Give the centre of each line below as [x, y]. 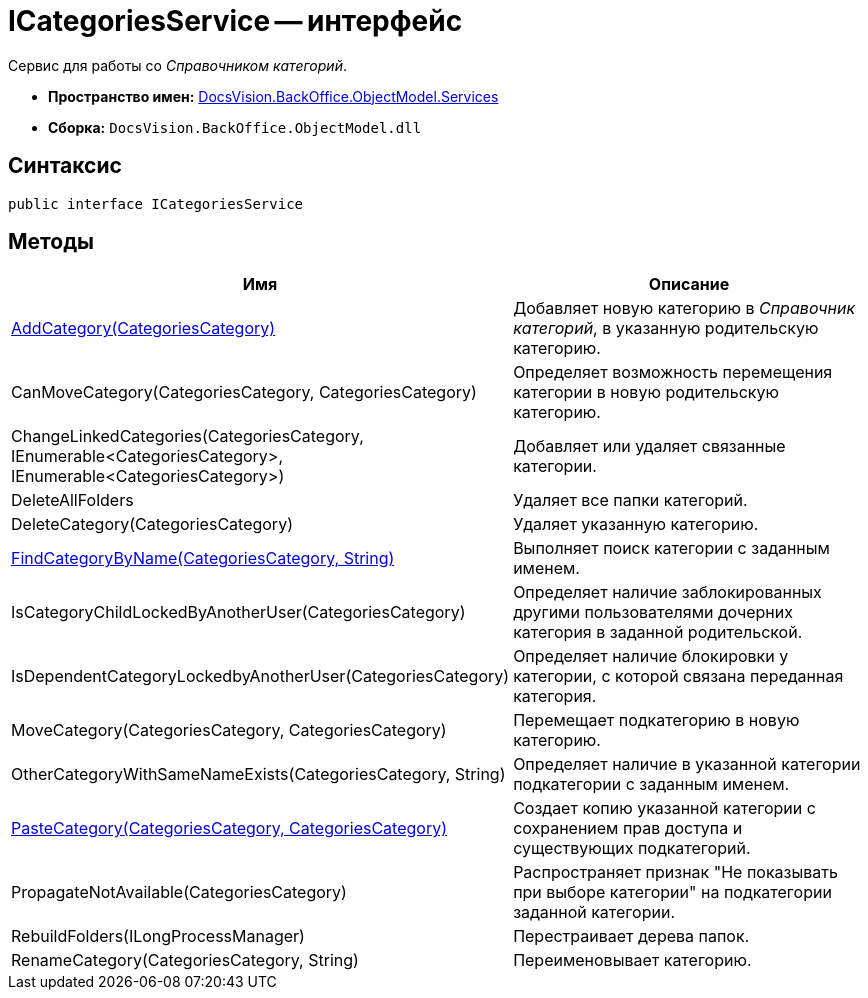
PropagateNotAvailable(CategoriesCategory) [179, 892]
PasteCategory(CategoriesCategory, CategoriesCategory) [229, 828]
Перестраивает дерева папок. [631, 936]
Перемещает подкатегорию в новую [656, 720]
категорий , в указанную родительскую [666, 328]
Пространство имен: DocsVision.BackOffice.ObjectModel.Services [273, 96]
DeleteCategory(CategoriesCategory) [152, 524]
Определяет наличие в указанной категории [687, 764]
